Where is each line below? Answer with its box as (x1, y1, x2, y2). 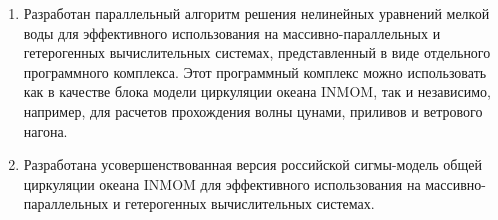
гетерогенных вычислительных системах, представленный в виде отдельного (23, 42, 491, 63)
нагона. (23, 120, 68, 141)
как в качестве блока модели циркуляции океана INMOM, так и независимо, (23, 81, 492, 102)
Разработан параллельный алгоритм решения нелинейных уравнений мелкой (23, 3, 490, 23)
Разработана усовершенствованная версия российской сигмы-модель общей (23, 154, 482, 175)
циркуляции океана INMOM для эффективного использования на (23, 173, 421, 194)
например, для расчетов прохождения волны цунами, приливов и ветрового (23, 100, 483, 121)
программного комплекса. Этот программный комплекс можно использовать (23, 61, 487, 82)
